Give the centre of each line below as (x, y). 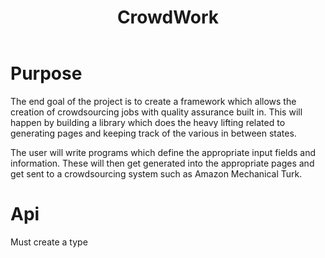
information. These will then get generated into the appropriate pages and (162, 163)
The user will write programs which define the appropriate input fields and (163, 152)
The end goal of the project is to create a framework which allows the (153, 101)
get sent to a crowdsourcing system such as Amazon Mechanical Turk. (156, 173)
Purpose (46, 73)
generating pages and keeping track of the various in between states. (153, 133)
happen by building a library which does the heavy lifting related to (148, 122)
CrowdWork (168, 17)
